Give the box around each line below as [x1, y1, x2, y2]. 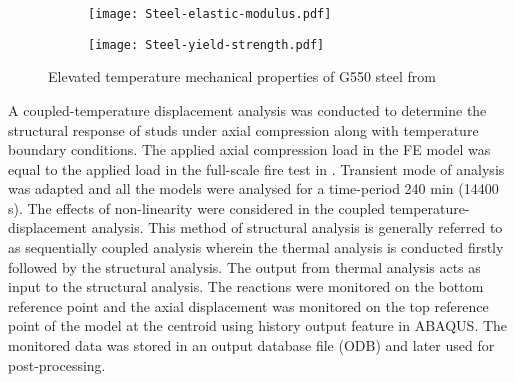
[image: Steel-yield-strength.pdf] [88, 37, 325, 52]
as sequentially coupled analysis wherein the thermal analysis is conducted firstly [8, 237, 504, 258]
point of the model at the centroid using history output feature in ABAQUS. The [8, 315, 508, 336]
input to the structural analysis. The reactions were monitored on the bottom [8, 276, 484, 297]
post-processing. [8, 354, 106, 375]
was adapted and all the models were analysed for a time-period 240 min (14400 [8, 178, 499, 199]
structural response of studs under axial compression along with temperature [8, 119, 479, 140]
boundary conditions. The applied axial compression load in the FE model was [8, 139, 491, 160]
